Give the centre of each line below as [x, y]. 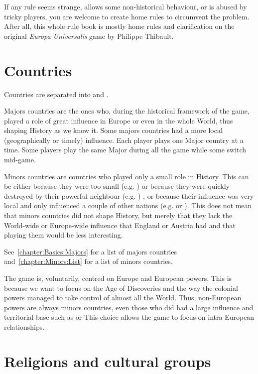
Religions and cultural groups [108, 361]
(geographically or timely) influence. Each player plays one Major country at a [124, 140]
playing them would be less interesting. [64, 235]
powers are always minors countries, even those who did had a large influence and [129, 307]
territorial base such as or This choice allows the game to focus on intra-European [129, 317]
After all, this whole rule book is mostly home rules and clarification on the [119, 26]
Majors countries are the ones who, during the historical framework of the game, [127, 111]
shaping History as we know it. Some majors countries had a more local [113, 130]
